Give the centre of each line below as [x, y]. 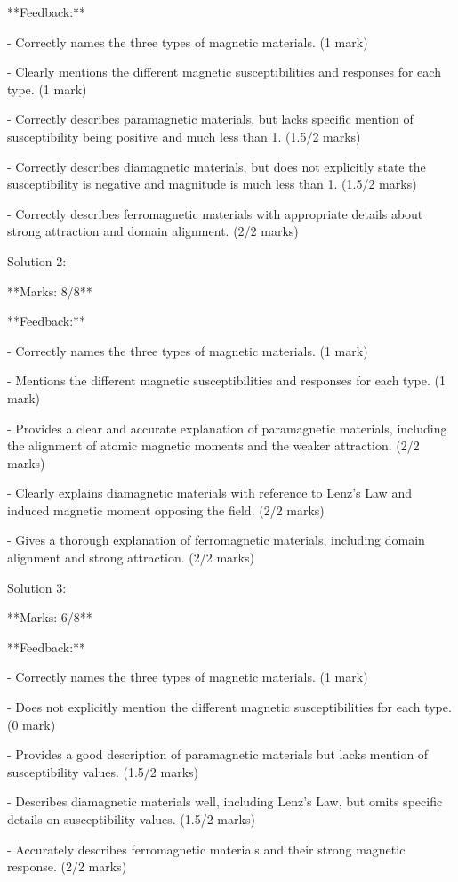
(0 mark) [32, 724]
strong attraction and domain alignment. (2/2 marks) [153, 231]
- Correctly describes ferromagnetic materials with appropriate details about [215, 213]
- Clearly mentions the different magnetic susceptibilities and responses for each [224, 72]
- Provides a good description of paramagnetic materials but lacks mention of [218, 754]
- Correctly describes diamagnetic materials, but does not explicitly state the [217, 166]
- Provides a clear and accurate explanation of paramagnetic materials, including [227, 428]
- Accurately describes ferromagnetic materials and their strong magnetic [206, 849]
